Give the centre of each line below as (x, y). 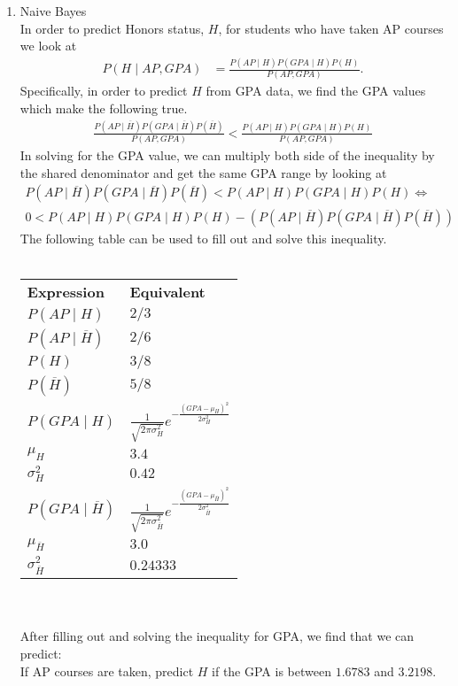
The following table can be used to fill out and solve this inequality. (203, 238)
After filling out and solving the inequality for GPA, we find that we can (217, 636)
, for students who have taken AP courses (331, 28)
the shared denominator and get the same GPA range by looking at (203, 172)
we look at (48, 46)
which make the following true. (104, 108)
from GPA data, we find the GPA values (316, 91)
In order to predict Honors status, (112, 28)
